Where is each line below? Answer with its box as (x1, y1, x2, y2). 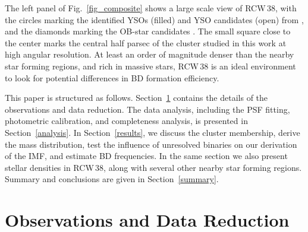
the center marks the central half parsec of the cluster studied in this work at (5, 36, 287, 49)
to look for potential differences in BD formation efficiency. (5, 71, 219, 84)
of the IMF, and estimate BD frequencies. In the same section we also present (5, 150, 288, 162)
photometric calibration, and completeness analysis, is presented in (5, 115, 248, 127)
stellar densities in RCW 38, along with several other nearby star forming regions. (5, 161, 302, 173)
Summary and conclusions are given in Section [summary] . (5, 173, 219, 185)
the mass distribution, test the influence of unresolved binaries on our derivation (5, 138, 297, 150)
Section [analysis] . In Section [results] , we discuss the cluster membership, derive (5, 126, 300, 138)
